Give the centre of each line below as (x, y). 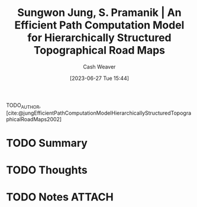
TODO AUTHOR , (24, 106)
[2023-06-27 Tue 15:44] (99, 78)
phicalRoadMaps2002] (34, 119)
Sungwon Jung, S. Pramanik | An (99, 13)
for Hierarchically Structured (99, 38)
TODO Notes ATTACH (60, 197)
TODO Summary (47, 143)
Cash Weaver (99, 67)
